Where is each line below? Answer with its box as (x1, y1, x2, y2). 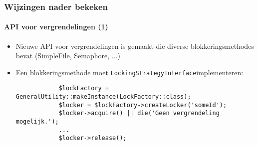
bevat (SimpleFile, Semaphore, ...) (15, 50, 120, 61)
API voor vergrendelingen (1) (4, 21, 108, 32)
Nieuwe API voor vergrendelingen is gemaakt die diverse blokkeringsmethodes (15, 40, 254, 51)
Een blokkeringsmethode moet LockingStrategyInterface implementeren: (15, 67, 244, 77)
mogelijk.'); (15, 118, 59, 126)
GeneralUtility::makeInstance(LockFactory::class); (15, 93, 191, 101)
